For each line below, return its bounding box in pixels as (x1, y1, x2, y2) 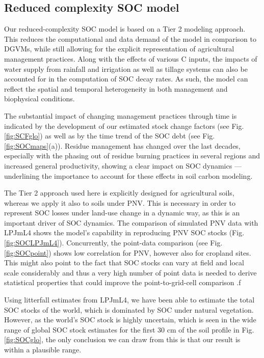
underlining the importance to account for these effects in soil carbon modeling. (4, 170, 253, 181)
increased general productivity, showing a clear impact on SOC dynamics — (4, 160, 242, 171)
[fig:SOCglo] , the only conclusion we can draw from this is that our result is (4, 334, 241, 345)
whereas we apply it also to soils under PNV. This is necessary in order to (4, 197, 236, 208)
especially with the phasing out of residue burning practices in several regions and (4, 150, 260, 161)
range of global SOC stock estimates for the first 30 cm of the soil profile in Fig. (4, 324, 254, 335)
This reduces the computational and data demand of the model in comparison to (4, 33, 256, 44)
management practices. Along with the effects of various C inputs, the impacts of (4, 53, 257, 64)
